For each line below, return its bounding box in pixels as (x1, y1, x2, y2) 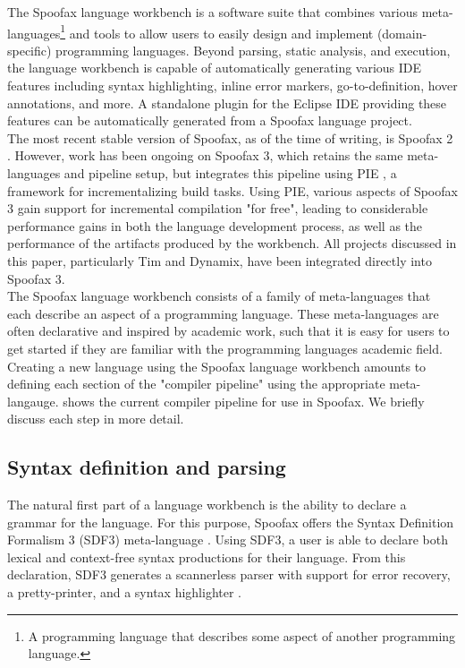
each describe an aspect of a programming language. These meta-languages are (7, 304, 439, 322)
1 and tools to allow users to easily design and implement (60, 21, 374, 42)
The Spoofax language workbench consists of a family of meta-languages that (7, 287, 431, 305)
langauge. (7, 391, 59, 410)
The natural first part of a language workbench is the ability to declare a (7, 495, 407, 514)
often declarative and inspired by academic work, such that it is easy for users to (7, 321, 450, 340)
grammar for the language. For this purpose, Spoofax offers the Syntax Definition (7, 512, 454, 531)
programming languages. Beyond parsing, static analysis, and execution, (55, 40, 451, 59)
